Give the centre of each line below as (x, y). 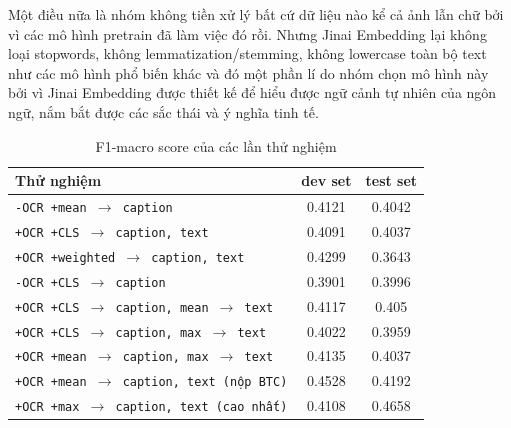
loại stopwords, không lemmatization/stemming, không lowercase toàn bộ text (247, 53)
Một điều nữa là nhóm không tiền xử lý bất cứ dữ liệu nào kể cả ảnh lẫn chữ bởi (256, 14)
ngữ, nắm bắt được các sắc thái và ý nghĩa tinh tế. (163, 111)
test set (391, 180)
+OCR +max (47, 407)
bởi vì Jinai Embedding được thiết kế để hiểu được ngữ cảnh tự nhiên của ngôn (252, 92)
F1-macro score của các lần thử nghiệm (216, 145)
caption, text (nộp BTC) (205, 382)
